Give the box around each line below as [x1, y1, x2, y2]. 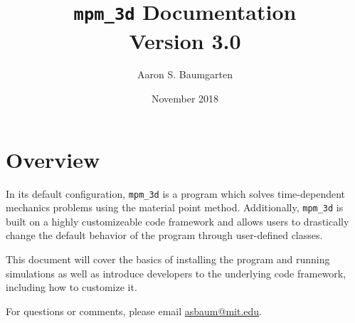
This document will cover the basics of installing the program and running [6, 252, 330, 267]
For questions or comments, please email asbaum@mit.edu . [6, 303, 262, 318]
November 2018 [151, 91, 219, 106]
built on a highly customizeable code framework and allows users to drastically [6, 213, 349, 228]
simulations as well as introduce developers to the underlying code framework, [6, 265, 346, 280]
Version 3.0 [129, 26, 241, 55]
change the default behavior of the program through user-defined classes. [6, 228, 323, 243]
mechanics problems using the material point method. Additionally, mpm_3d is [6, 200, 344, 215]
